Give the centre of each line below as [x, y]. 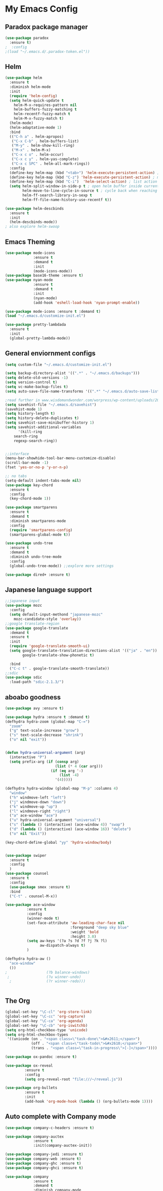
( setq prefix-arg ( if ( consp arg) [44, 762]
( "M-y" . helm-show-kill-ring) [43, 146]
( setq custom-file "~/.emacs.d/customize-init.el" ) [58, 365]
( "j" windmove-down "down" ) [38, 802]
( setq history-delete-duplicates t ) [42, 418]
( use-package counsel [27, 874]
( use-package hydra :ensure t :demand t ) [48, 717]
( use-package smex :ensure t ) [40, 887]
